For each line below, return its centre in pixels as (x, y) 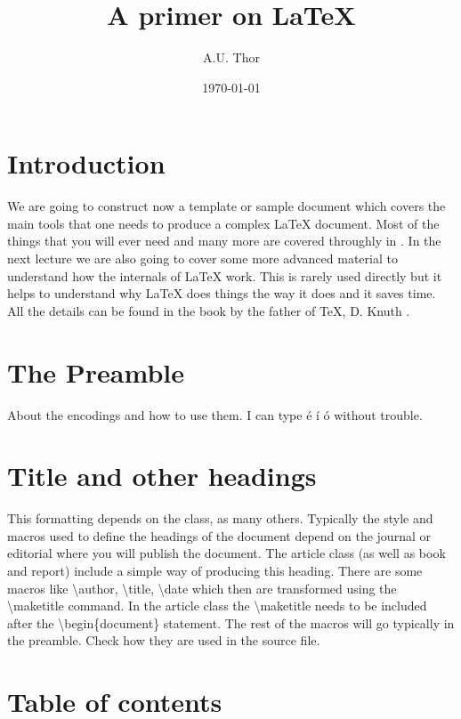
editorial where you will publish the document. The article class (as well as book (226, 553)
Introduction (86, 163)
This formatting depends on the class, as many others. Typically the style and (220, 518)
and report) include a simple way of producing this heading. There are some (215, 571)
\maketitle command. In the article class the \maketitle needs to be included (217, 606)
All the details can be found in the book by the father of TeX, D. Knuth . (209, 310)
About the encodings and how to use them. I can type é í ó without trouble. (215, 414)
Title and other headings (162, 476)
